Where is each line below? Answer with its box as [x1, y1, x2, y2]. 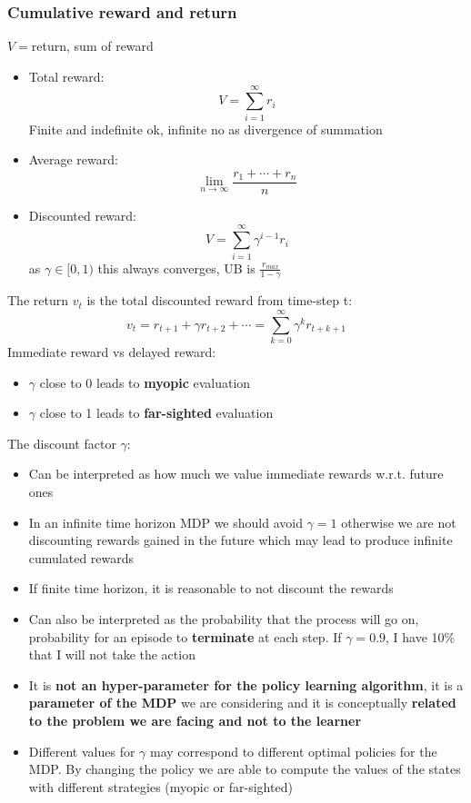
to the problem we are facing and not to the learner [28, 710, 362, 729]
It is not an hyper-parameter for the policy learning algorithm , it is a [28, 675, 464, 694]
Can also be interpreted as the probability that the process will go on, [28, 609, 419, 628]
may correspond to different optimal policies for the [150, 741, 437, 760]
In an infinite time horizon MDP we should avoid [28, 512, 303, 531]
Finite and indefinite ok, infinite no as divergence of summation [28, 119, 383, 138]
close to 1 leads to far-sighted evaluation [39, 403, 274, 422]
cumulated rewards [28, 548, 135, 567]
